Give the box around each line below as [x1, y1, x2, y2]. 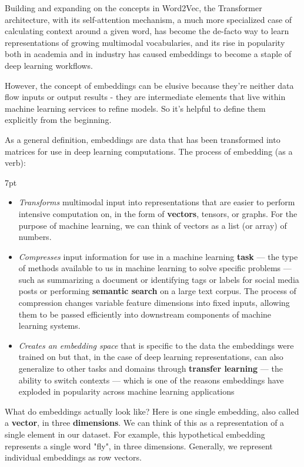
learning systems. [18, 319, 81, 332]
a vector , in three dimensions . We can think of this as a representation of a [5, 416, 285, 429]
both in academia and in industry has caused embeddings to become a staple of [5, 48, 292, 60]
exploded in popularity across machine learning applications [18, 385, 235, 398]
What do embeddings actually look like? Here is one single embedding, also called [5, 405, 299, 417]
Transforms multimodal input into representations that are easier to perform [18, 196, 295, 208]
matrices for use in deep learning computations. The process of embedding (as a [5, 145, 293, 157]
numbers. [18, 231, 52, 243]
